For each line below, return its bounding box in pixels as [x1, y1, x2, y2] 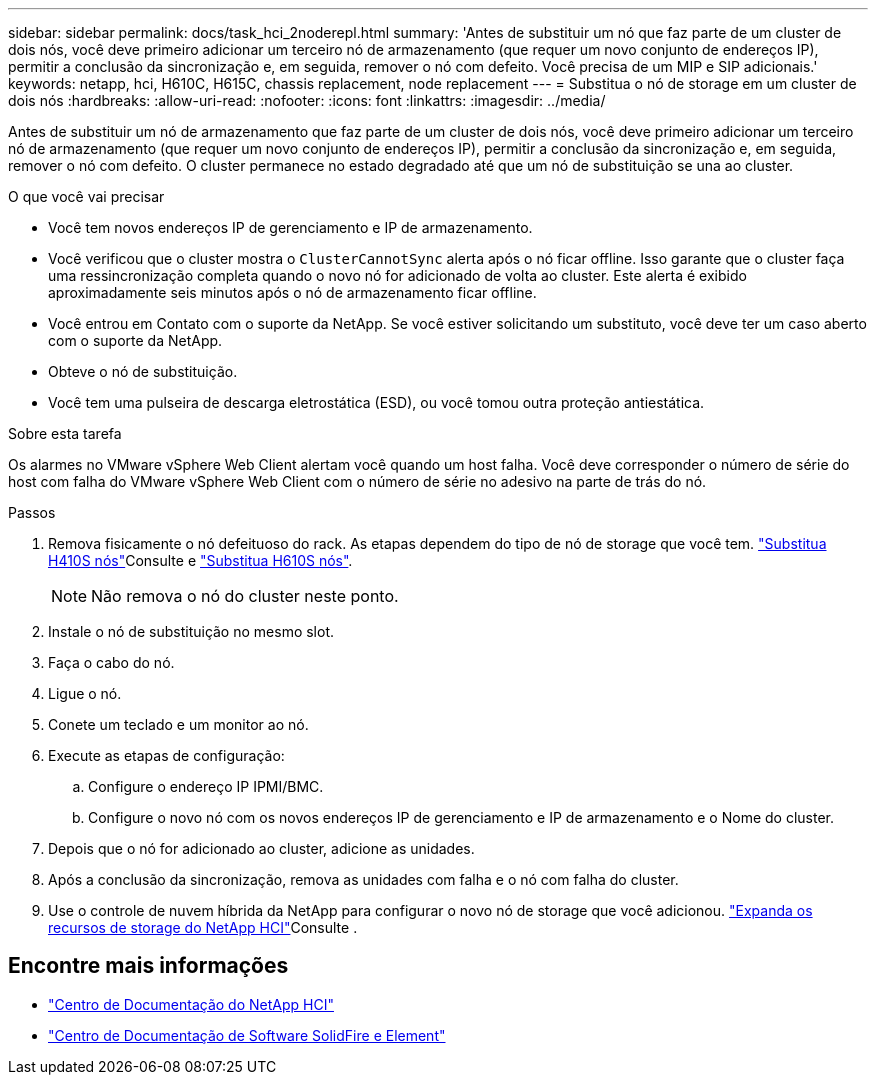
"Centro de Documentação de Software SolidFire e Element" [48, 1026, 446, 1044]
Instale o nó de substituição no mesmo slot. [48, 623, 335, 640]
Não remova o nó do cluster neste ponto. [91, 586, 399, 606]
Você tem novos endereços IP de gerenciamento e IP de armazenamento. [48, 219, 533, 236]
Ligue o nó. [48, 685, 122, 702]
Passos [8, 504, 56, 521]
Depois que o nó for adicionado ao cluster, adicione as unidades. [48, 840, 475, 857]
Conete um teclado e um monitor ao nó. [48, 716, 309, 733]
